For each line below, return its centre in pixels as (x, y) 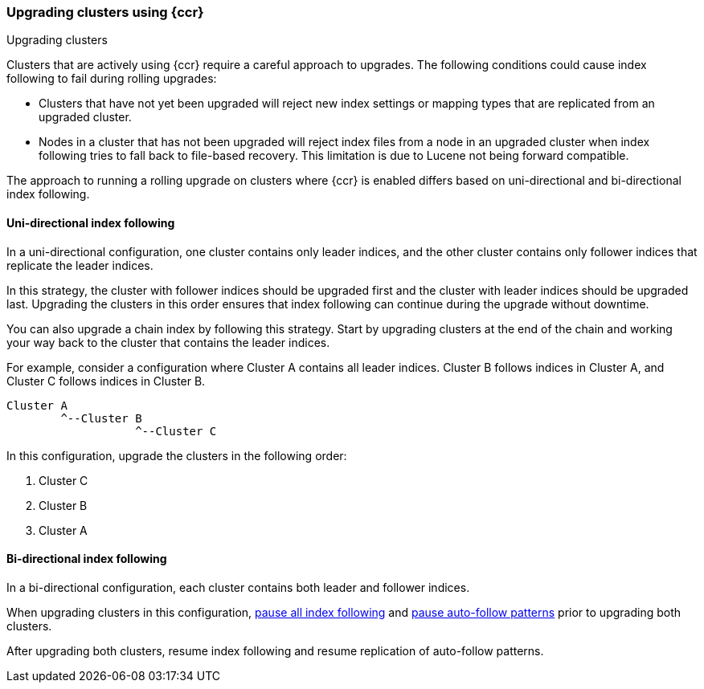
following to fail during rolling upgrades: (112, 79)
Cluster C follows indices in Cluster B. (106, 381)
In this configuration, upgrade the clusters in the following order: (177, 455)
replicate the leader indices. (80, 265)
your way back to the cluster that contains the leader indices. (168, 342)
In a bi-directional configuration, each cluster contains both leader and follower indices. (238, 587)
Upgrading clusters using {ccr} (105, 12)
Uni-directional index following (91, 222)
